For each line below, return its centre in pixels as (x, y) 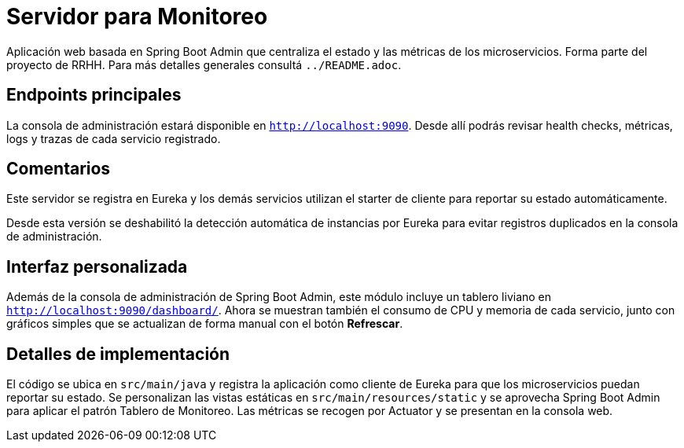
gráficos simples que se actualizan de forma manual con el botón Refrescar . (205, 324)
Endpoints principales (94, 95)
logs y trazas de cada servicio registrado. (114, 138)
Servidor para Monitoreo (137, 17)
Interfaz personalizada (97, 266)
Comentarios (59, 169)
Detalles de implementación (118, 354)
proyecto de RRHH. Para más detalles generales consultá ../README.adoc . (204, 64)
